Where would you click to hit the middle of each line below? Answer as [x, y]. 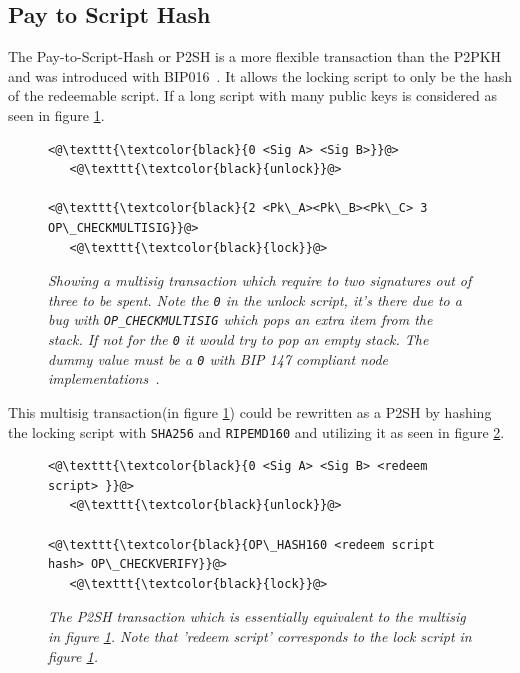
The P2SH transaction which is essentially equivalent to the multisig [257, 616]
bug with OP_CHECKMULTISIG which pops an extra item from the [240, 319]
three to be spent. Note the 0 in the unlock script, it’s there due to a [255, 299]
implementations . [104, 378]
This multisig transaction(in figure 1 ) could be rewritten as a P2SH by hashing [250, 411]
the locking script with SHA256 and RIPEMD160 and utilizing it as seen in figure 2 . [256, 431]
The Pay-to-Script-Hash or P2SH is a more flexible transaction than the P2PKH [255, 56]
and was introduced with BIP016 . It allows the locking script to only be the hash [260, 75]
